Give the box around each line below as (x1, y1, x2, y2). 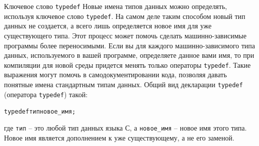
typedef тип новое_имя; (4, 108, 76, 116)
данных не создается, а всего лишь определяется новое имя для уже (4, 20, 211, 31)
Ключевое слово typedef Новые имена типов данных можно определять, (4, 1, 227, 11)
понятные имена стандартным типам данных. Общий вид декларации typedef (4, 79, 243, 89)
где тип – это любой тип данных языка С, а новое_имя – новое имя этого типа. (4, 122, 247, 133)
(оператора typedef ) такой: (4, 89, 88, 99)
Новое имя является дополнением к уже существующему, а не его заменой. (4, 132, 234, 143)
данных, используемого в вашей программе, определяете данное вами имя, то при (4, 50, 254, 60)
